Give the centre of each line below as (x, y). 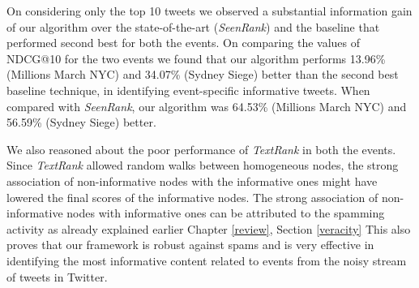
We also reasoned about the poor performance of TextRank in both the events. (201, 149)
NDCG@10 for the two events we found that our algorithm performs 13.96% (196, 58)
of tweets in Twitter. (57, 276)
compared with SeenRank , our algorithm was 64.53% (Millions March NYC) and (207, 106)
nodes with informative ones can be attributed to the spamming (226, 213)
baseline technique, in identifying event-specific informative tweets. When (188, 90)
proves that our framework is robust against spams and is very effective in (190, 245)
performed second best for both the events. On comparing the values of (184, 43)
